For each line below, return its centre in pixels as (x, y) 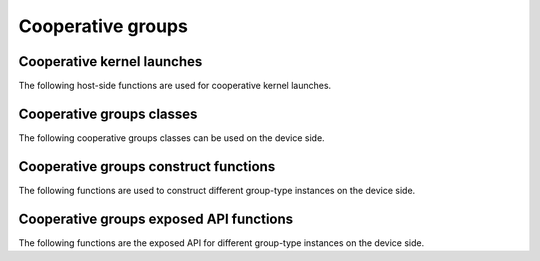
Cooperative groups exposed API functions (156, 218)
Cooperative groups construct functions (147, 166)
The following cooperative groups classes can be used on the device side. (171, 137)
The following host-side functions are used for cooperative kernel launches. (175, 86)
